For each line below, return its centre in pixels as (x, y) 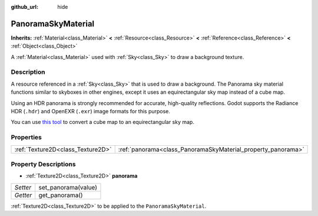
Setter (23, 187)
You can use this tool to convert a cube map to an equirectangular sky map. (102, 122)
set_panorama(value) (68, 187)
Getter (23, 195)
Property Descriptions (43, 164)
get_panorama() (61, 195)
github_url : (24, 7)
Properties (26, 138)
